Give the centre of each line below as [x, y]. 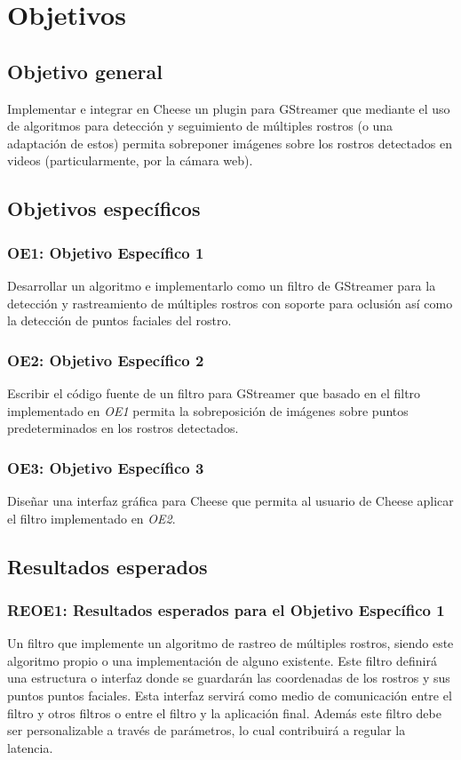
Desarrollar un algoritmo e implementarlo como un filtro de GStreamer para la [222, 285]
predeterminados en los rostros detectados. [123, 428]
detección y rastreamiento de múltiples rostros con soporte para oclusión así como [230, 303]
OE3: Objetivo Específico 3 [106, 467]
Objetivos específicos [104, 208]
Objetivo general [85, 71]
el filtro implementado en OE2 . [91, 518]
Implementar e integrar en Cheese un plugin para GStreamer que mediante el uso [229, 108]
